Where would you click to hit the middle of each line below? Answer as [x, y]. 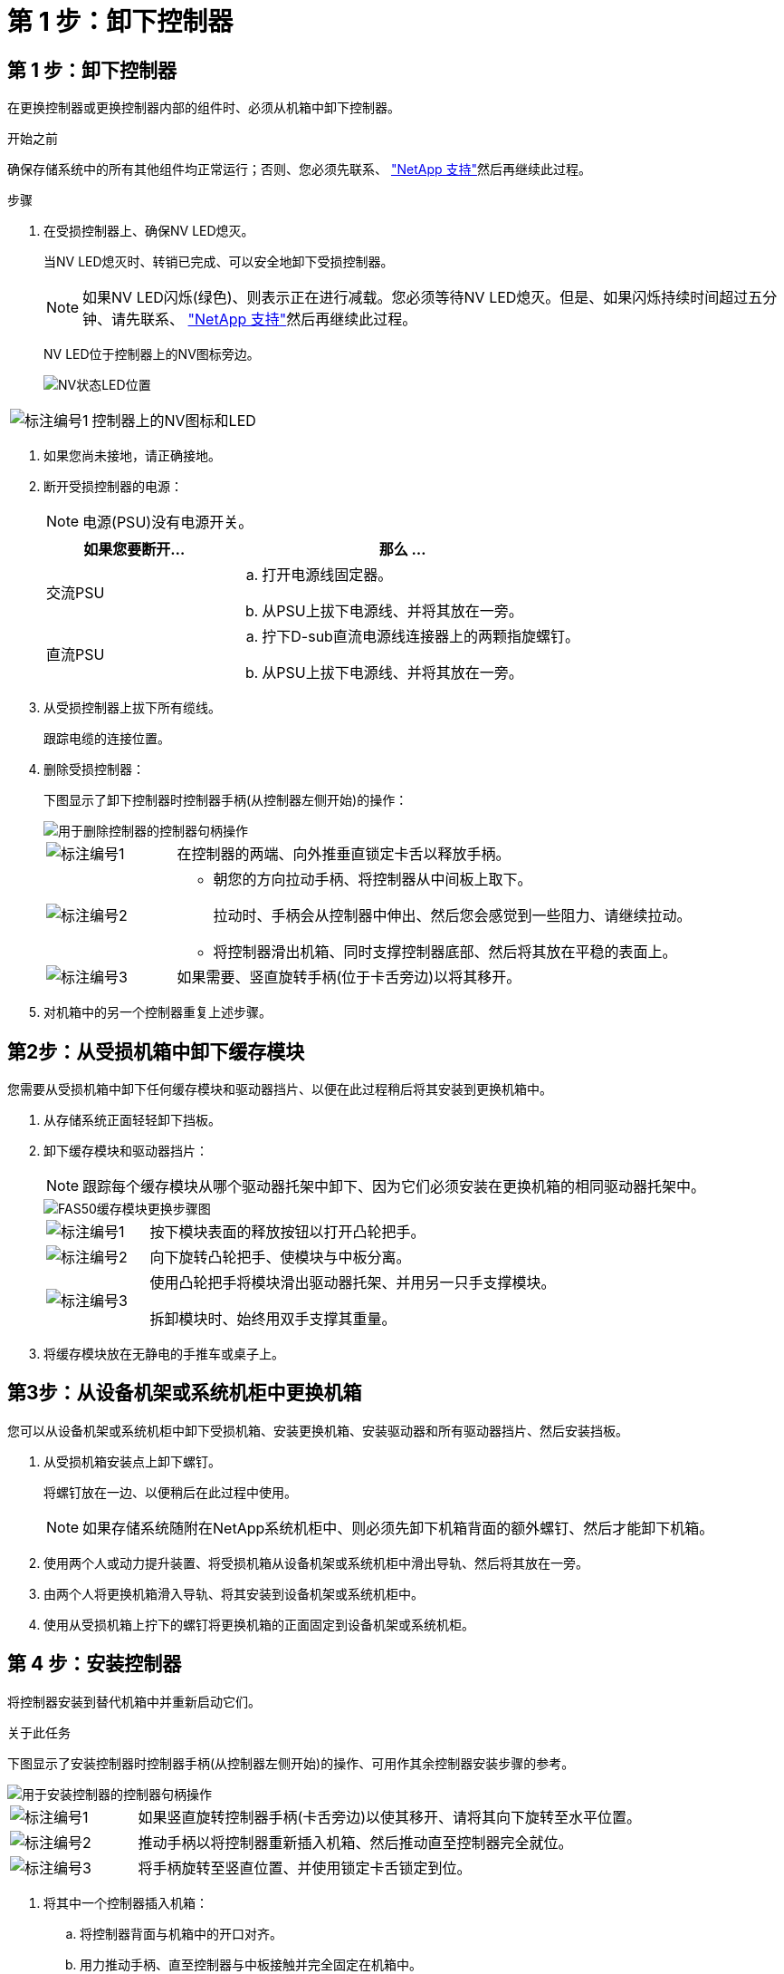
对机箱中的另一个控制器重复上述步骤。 [158, 1012]
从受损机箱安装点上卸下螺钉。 [132, 1461]
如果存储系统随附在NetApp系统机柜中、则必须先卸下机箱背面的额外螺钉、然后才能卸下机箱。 [398, 1528]
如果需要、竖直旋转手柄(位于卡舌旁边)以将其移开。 [349, 977]
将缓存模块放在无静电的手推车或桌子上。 [164, 1354]
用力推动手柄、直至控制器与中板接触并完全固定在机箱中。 [251, 1964]
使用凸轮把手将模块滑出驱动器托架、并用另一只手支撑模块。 [353, 1283]
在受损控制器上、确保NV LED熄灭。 [149, 231]
